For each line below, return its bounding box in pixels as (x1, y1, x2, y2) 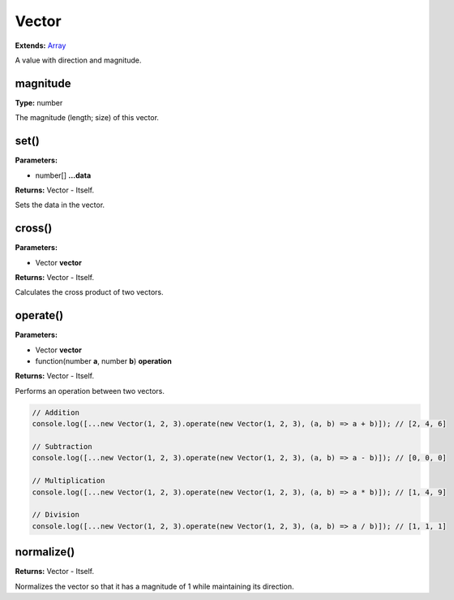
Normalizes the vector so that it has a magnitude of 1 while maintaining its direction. (15, 581, 295, 591)
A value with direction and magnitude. (15, 55, 142, 65)
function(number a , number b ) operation (35, 356, 172, 366)
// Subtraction (32, 442, 92, 451)
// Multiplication (32, 476, 105, 486)
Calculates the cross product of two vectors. (15, 287, 164, 297)
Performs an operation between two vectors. (15, 386, 165, 395)
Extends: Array (15, 41, 66, 50)
